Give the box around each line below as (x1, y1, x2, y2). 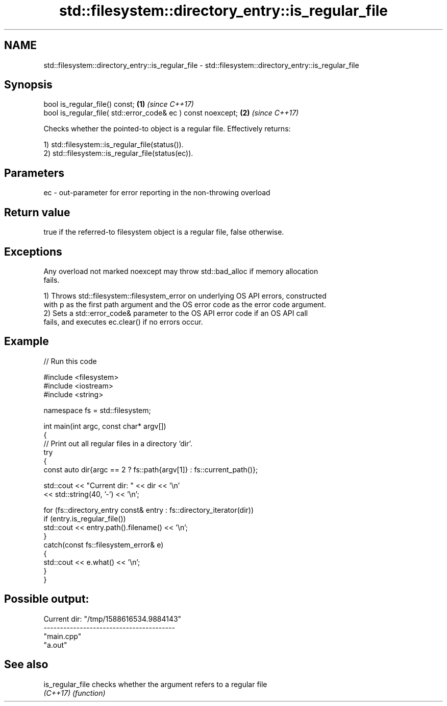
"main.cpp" (43, 631, 82, 641)
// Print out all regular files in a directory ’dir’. (43, 439, 192, 448)
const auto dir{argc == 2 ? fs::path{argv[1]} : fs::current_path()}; (43, 465, 258, 474)
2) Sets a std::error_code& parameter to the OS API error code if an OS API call (43, 308, 308, 317)
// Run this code (43, 356, 97, 366)
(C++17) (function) (43, 688, 106, 697)
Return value (4, 206, 70, 219)
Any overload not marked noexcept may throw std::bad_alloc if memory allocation (43, 266, 318, 276)
